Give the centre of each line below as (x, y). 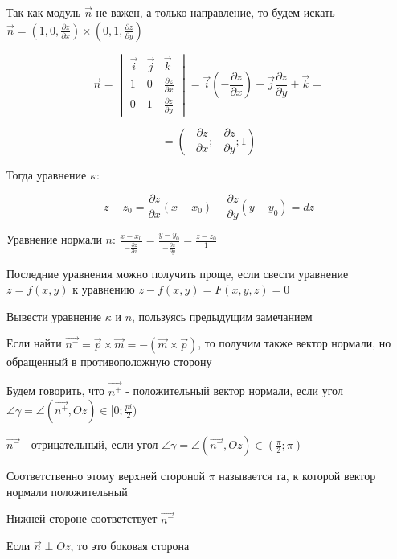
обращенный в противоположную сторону (109, 361)
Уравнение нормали (54, 239)
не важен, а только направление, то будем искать (215, 12)
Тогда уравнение (47, 174)
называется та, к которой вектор (297, 476)
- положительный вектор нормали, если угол (234, 390)
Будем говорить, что (56, 390)
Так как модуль (44, 12)
